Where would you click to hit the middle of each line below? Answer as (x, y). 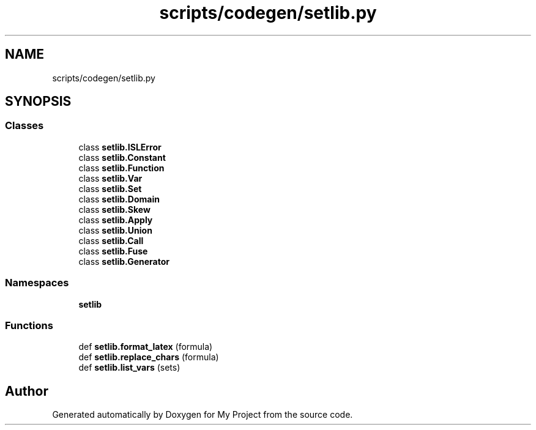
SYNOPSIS (38, 102)
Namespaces (37, 283)
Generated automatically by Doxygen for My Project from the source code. (203, 415)
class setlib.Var (110, 178)
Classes (24, 126)
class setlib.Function (121, 168)
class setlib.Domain (119, 199)
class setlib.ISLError (120, 147)
